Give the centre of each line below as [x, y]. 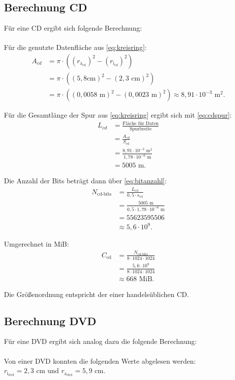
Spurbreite [141, 129]
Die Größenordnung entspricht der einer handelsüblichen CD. [97, 294]
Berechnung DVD [50, 320]
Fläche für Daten [141, 123]
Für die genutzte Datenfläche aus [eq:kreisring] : [75, 47]
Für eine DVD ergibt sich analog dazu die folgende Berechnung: [100, 341]
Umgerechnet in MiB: [37, 244]
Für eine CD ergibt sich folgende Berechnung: [73, 28]
